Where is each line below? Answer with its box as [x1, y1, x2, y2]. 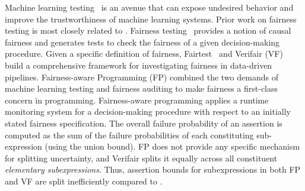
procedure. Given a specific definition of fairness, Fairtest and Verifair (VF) [5, 47, 283, 60]
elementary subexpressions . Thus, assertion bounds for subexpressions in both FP [5, 163, 301, 176]
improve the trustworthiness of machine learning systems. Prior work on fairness [5, 12, 297, 25]
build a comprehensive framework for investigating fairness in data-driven [5, 59, 272, 71]
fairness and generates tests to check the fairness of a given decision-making [5, 35, 280, 48]
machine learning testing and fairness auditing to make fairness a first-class [5, 82, 278, 95]
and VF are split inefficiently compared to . [5, 174, 163, 187]
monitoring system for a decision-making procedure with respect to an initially [5, 105, 291, 118]
